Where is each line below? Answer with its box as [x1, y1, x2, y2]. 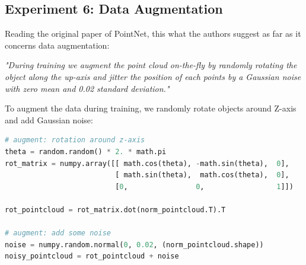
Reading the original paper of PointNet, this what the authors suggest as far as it [5, 27, 301, 40]
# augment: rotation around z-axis [5, 136, 145, 145]
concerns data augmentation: [5, 39, 110, 51]
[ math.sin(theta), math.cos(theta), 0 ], [115, 171, 289, 180]
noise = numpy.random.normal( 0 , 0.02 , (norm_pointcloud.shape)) [5, 240, 264, 249]
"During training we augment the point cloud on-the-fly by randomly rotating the [5, 59, 297, 71]
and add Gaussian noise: [5, 113, 93, 126]
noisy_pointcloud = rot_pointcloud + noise [5, 252, 179, 261]
